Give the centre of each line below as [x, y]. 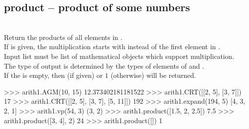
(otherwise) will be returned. [153, 75]
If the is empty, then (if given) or [53, 75]
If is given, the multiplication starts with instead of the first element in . [112, 46]
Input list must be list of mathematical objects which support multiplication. [119, 56]
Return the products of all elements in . [63, 37]
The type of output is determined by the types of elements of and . [104, 65]
